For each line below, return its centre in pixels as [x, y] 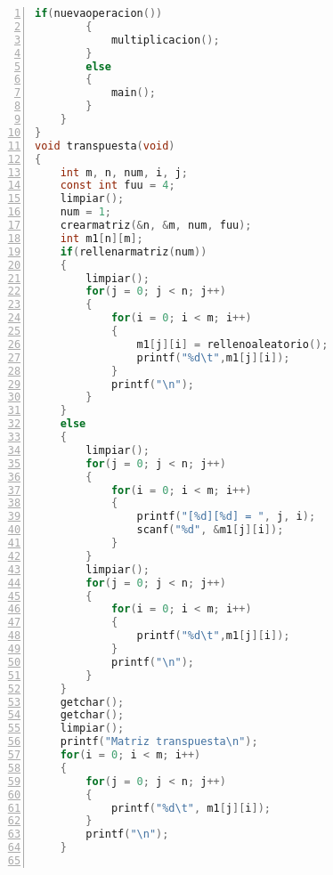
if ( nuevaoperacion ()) [99, 13]
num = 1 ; [85, 212]
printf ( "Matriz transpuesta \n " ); [159, 742]
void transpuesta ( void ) [105, 146]
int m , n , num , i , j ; [124, 172]
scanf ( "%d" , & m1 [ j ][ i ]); [210, 530]
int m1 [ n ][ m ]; [102, 238]
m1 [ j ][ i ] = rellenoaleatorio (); [232, 344]
